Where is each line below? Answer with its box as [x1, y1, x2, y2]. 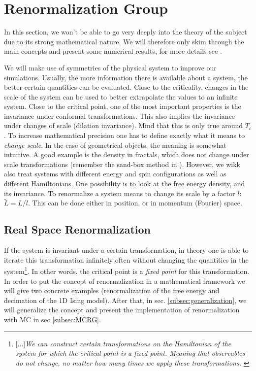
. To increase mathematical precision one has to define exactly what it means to [4, 130, 245, 140]
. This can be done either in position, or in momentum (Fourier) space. [28, 198, 242, 208]
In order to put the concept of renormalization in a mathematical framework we [4, 275, 245, 286]
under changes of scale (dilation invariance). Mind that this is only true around [4, 120, 243, 131]
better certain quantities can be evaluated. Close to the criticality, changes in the [4, 82, 249, 92]
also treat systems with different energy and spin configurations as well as [4, 169, 226, 179]
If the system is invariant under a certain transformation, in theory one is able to [4, 245, 249, 255]
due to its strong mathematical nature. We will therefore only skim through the [4, 36, 244, 46]
